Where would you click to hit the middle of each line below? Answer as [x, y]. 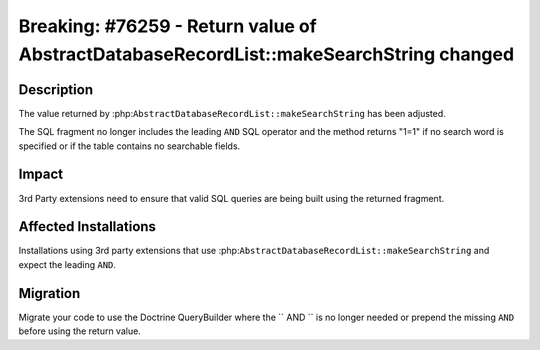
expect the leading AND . [67, 264]
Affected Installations [87, 226]
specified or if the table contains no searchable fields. [129, 146]
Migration [49, 293]
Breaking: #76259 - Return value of [167, 26]
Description [56, 89]
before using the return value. [80, 331]
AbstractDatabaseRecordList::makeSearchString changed [266, 54]
